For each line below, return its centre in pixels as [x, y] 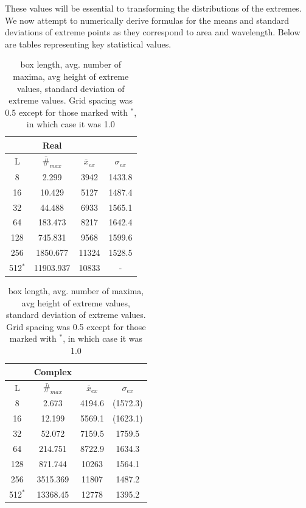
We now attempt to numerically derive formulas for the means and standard [147, 20]
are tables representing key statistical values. [88, 44]
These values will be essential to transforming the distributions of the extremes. [153, 8]
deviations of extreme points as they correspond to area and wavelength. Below [153, 32]
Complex [53, 371]
